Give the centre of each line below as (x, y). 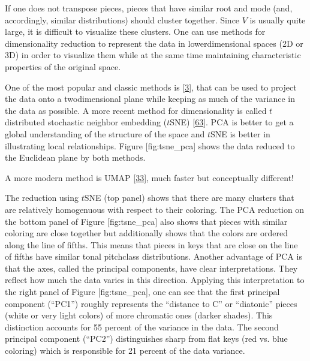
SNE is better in (240, 133)
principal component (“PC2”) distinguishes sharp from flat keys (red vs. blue (146, 339)
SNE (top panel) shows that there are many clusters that (189, 198)
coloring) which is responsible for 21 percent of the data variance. (125, 351)
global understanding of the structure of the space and (105, 133)
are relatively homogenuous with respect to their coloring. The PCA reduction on (155, 209)
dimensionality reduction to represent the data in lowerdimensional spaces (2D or (154, 43)
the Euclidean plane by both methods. (75, 157)
